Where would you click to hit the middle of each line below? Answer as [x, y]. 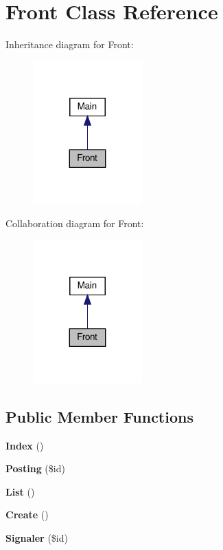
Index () [25, 445]
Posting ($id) [35, 468]
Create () [27, 515]
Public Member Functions [99, 416]
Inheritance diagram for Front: [70, 44]
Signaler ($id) [37, 537]
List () [20, 491]
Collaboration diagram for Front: [75, 223]
